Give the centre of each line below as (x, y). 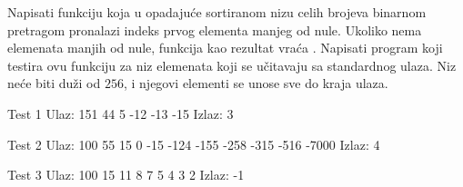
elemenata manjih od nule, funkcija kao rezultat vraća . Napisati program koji (225, 48)
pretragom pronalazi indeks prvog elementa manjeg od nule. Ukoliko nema (215, 30)
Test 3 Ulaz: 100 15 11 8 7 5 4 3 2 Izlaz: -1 (126, 175)
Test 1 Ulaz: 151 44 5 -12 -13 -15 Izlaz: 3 (121, 113)
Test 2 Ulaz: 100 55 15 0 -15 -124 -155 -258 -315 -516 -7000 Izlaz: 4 (194, 144)
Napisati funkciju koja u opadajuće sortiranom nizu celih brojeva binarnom (217, 12)
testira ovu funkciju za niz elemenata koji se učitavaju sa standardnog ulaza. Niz (232, 65)
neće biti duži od (54, 83)
